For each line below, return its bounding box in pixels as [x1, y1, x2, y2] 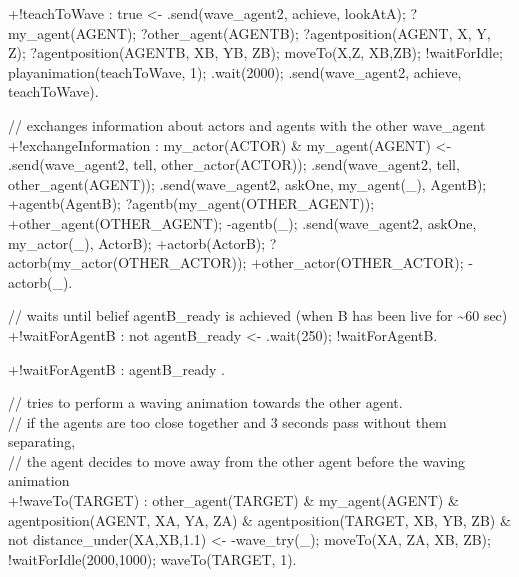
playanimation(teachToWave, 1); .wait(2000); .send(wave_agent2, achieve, [8, 61, 462, 82]
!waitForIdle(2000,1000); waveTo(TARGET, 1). [8, 548, 297, 569]
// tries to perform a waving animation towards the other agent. [8, 392, 403, 413]
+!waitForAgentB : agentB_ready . [8, 358, 225, 379]
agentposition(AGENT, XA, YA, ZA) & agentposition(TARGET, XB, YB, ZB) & [8, 509, 511, 530]
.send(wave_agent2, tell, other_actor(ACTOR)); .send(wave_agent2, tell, [8, 154, 460, 175]
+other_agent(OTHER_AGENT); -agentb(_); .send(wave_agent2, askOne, [8, 212, 477, 233]
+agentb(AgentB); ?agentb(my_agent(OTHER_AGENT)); [8, 193, 375, 214]
